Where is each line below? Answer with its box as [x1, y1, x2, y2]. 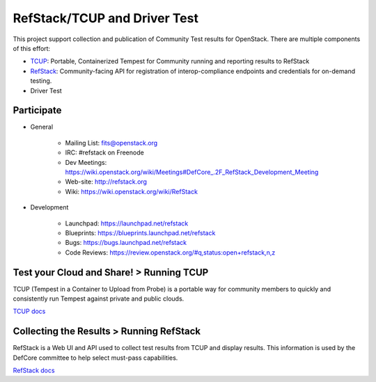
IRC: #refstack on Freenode [65, 148, 144, 157]
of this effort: [13, 44, 51, 52]
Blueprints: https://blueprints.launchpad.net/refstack [65, 228, 216, 237]
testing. [30, 77, 52, 85]
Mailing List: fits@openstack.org [65, 138, 158, 147]
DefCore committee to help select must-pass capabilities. [13, 353, 178, 362]
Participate [13, 104, 62, 116]
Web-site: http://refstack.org [65, 177, 148, 186]
